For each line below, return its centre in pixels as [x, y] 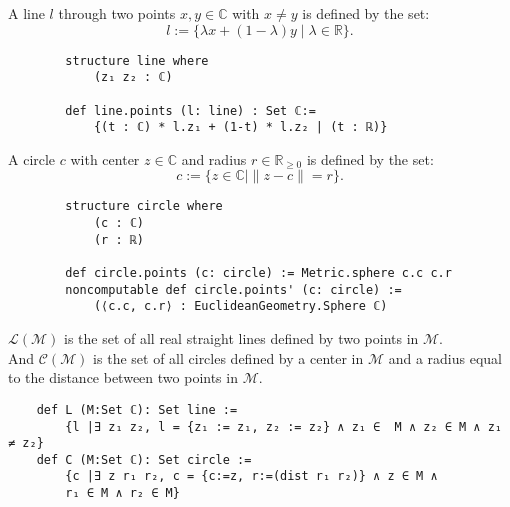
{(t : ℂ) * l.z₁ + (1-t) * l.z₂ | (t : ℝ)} [240, 127]
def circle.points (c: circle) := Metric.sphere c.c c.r [258, 273]
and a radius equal [445, 357]
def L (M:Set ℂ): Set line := [137, 409]
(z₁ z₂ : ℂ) [133, 77]
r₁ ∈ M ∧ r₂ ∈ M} [122, 493]
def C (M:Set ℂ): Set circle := [144, 459]
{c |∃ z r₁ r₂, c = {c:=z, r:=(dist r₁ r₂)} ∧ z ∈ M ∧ [251, 476]
